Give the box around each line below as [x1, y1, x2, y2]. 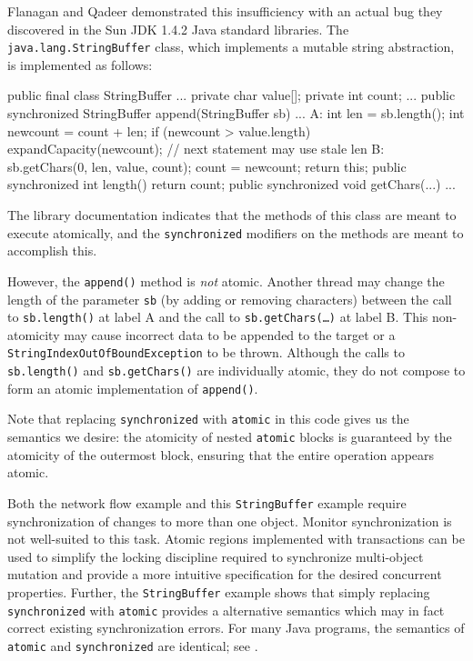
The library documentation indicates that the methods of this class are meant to [7, 205, 457, 224]
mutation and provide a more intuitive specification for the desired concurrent [7, 565, 442, 584]
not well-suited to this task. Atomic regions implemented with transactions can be [7, 529, 465, 548]
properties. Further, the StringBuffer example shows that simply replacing [7, 582, 430, 601]
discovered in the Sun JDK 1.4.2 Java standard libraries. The [7, 19, 349, 38]
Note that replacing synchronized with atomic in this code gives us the [7, 409, 409, 428]
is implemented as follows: [7, 55, 153, 74]
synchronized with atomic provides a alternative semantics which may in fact [7, 600, 445, 619]
